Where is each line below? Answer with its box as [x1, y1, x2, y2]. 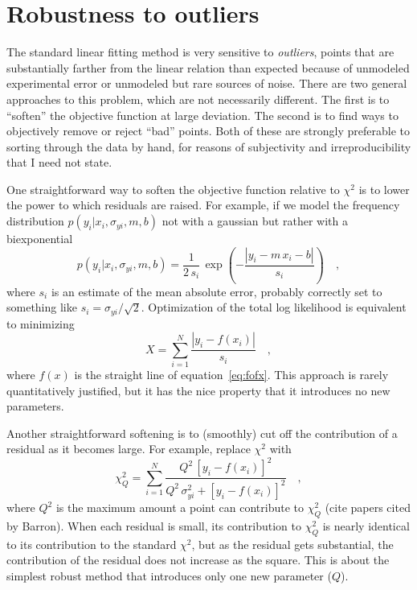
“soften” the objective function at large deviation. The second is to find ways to [6, 106, 399, 123]
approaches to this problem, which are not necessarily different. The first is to [6, 90, 390, 107]
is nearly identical [322, 518, 410, 534]
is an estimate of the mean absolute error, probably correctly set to [51, 283, 382, 299]
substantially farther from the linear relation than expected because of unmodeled [6, 59, 410, 76]
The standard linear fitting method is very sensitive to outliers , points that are [6, 43, 395, 60]
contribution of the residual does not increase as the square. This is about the [6, 551, 390, 568]
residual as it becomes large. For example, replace [6, 440, 251, 457]
